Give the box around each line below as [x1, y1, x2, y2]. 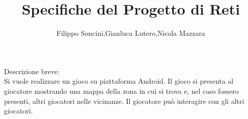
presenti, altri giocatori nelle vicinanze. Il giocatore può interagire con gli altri [4, 95, 244, 106]
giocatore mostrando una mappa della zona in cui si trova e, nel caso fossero [4, 85, 239, 96]
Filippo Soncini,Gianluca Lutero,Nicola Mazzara [56, 28, 205, 38]
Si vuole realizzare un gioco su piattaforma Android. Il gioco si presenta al [4, 76, 233, 86]
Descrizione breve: [4, 66, 60, 76]
